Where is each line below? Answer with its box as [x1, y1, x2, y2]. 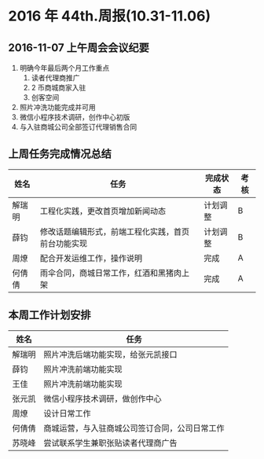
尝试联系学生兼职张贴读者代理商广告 [43, 437, 178, 448]
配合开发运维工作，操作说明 [39, 252, 143, 263]
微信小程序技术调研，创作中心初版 [19, 112, 130, 122]
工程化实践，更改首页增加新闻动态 [39, 205, 167, 216]
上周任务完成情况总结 [8, 147, 112, 161]
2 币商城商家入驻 [31, 83, 86, 92]
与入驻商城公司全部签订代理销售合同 [19, 123, 137, 131]
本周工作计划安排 [8, 308, 91, 322]
